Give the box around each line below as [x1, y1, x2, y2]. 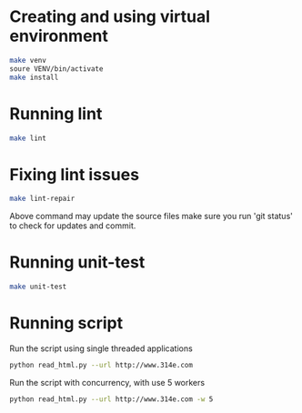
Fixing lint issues [9, 164, 139, 185]
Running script [9, 313, 124, 334]
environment [9, 25, 109, 46]
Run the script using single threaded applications [9, 343, 193, 354]
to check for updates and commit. [9, 220, 136, 231]
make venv [9, 55, 47, 65]
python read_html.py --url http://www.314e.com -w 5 [9, 394, 214, 404]
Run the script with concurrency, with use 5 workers [9, 377, 206, 388]
